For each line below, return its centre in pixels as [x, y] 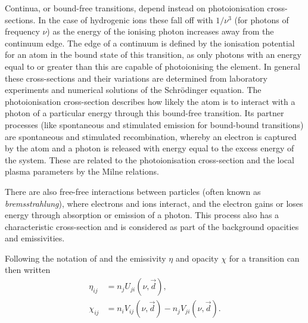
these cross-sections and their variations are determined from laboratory [136, 78]
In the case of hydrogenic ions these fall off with [126, 19]
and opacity [197, 258]
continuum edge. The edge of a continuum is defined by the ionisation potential [150, 43]
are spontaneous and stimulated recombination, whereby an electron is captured [151, 136]
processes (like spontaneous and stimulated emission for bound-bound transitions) [154, 124]
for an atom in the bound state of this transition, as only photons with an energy [153, 55]
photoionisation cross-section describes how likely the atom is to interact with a [150, 101]
